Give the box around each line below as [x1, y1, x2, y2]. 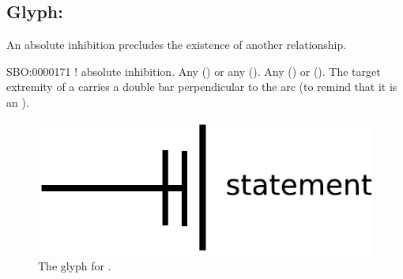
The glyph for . [38, 258, 111, 274]
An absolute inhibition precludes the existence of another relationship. [6, 36, 347, 53]
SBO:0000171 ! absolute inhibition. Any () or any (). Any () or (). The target [6, 62, 381, 79]
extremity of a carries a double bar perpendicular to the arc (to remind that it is [6, 78, 397, 95]
